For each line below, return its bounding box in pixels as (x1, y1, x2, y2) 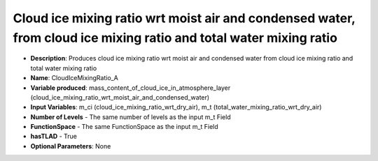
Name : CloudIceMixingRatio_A (30, 74, 118, 82)
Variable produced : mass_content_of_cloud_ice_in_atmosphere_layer (30, 84, 231, 92)
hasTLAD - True (30, 132, 77, 141)
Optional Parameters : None (30, 141, 111, 150)
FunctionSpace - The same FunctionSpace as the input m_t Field (30, 123, 218, 131)
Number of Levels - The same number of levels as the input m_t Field (30, 112, 231, 121)
